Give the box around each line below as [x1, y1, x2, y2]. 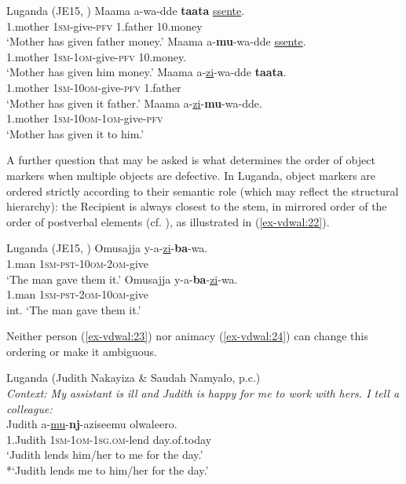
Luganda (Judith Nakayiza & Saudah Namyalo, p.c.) [6, 369, 261, 386]
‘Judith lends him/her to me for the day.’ [6, 446, 203, 463]
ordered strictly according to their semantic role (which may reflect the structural [6, 182, 399, 199]
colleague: [6, 400, 53, 416]
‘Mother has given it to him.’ [6, 125, 144, 141]
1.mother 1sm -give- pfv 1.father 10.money [6, 17, 203, 34]
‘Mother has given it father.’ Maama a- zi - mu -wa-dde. [6, 94, 262, 111]
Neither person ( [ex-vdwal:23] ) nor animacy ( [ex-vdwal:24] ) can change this [6, 328, 368, 344]
